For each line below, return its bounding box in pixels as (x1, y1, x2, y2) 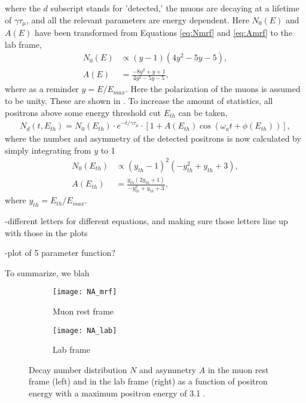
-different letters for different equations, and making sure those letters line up (5, 214, 288, 227)
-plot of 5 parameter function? (5, 246, 115, 259)
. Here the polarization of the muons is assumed (125, 83, 301, 95)
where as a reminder (5, 83, 79, 95)
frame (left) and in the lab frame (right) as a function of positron (29, 375, 268, 387)
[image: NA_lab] (53, 326, 117, 335)
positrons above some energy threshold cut (5, 106, 161, 118)
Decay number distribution (29, 363, 127, 375)
